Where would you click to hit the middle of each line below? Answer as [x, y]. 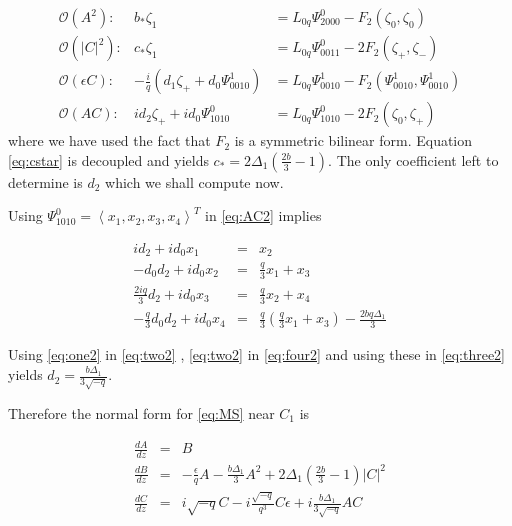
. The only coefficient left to [413, 159]
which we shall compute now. [194, 181]
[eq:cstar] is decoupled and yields [108, 159]
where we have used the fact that [109, 140]
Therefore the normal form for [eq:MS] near [141, 413]
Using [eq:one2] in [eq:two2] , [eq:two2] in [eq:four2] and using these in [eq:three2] [256, 354]
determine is [45, 181]
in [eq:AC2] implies [263, 215]
